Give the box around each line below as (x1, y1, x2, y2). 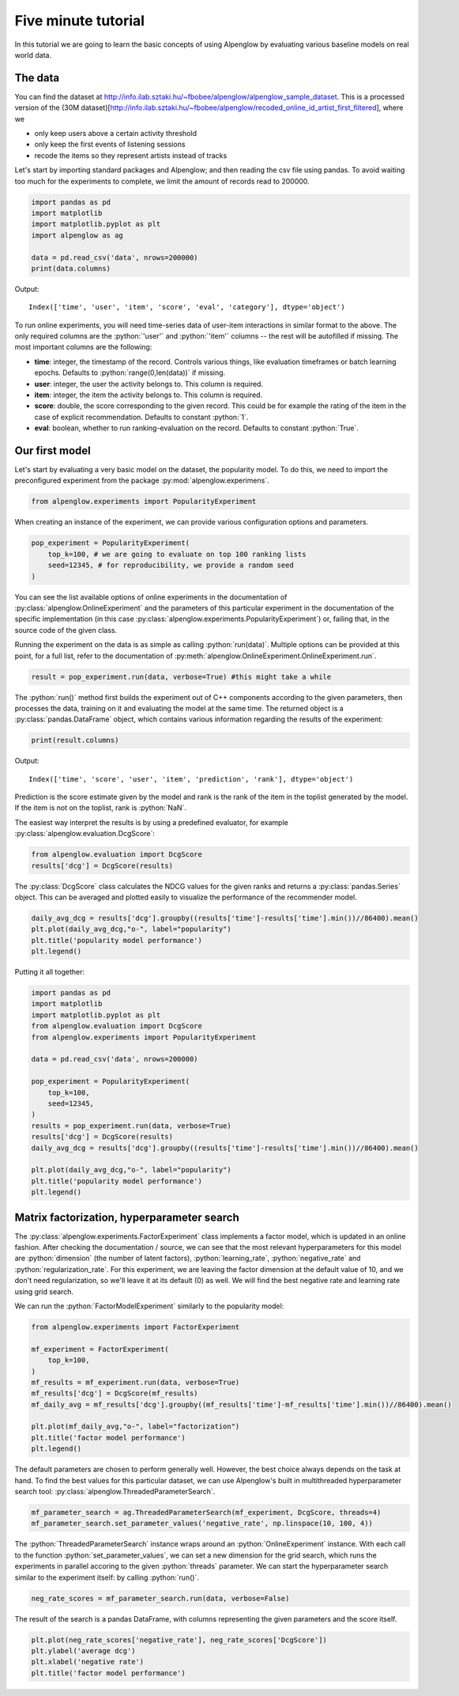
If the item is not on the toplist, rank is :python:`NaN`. (14, 803, 187, 812)
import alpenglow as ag (31, 230, 124, 240)
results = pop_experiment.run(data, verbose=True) (31, 1121, 232, 1130)
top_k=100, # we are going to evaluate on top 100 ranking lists (47, 550, 307, 558)
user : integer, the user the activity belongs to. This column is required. (34, 379, 264, 388)
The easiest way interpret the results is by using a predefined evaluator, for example (14, 817, 288, 827)
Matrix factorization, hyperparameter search (14, 1210, 240, 1224)
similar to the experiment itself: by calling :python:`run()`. (14, 1573, 199, 1582)
